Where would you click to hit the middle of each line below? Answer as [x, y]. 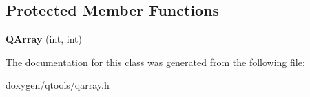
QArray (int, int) [44, 39]
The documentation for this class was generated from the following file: [155, 62]
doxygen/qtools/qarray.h [58, 85]
